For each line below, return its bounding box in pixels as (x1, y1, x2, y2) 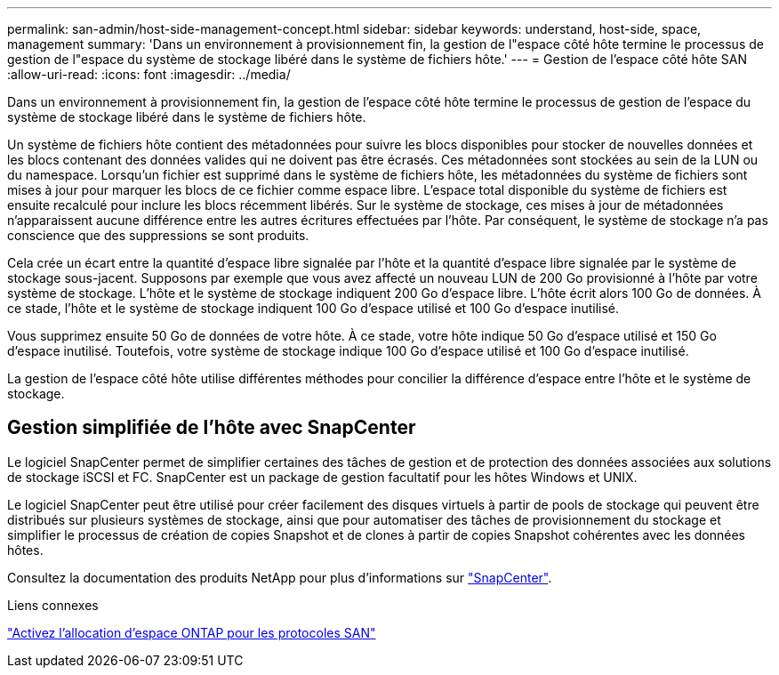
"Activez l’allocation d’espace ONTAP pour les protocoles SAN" (7, 624, 376, 640)
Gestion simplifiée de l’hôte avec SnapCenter (7, 416, 416, 439)
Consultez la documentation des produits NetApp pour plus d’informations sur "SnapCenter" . (7, 569, 552, 585)
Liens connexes (7, 597, 99, 613)
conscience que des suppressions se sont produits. (7, 228, 309, 243)
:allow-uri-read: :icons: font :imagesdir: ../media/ (7, 67, 291, 82)
